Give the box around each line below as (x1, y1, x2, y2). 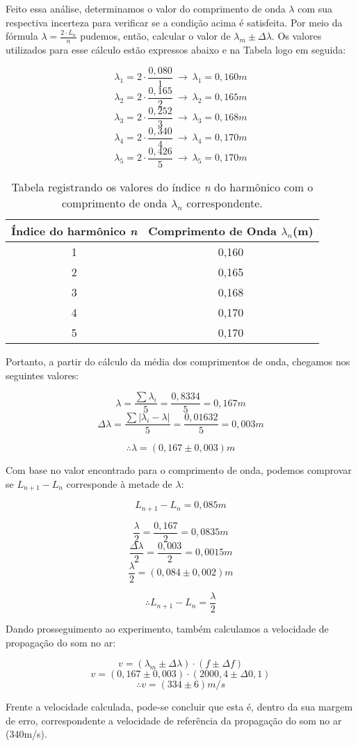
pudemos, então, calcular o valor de (80, 29, 231, 43)
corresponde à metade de (66, 476, 172, 491)
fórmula (6, 29, 38, 43)
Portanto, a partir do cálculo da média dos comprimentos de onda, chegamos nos (6, 354, 350, 368)
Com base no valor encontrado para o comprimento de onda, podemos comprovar (6, 463, 352, 477)
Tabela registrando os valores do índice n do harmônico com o (11, 178, 314, 195)
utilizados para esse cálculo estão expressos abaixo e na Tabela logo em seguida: (6, 42, 346, 57)
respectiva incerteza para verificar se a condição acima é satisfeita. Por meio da (6, 15, 343, 29)
